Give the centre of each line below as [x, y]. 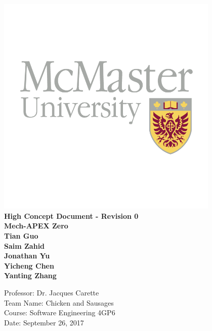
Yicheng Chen [29, 265]
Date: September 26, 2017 [44, 322]
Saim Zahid [25, 245]
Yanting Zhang [30, 275]
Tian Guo [21, 235]
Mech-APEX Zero [36, 226]
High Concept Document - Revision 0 [71, 216]
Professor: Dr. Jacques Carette [52, 292]
